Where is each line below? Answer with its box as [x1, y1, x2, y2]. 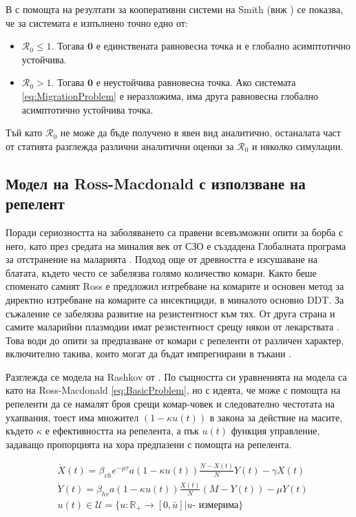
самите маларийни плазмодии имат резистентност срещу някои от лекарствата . [6, 319, 339, 334]
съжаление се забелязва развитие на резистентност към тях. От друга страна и [6, 306, 335, 320]
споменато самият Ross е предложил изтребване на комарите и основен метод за [6, 279, 344, 293]
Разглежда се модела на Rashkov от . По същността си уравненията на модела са [6, 369, 347, 383]
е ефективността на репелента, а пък [45, 423, 199, 438]
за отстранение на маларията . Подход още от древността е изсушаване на [6, 252, 317, 266]
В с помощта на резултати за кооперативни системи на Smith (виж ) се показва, [6, 2, 344, 16]
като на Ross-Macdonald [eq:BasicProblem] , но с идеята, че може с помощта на [6, 383, 341, 397]
